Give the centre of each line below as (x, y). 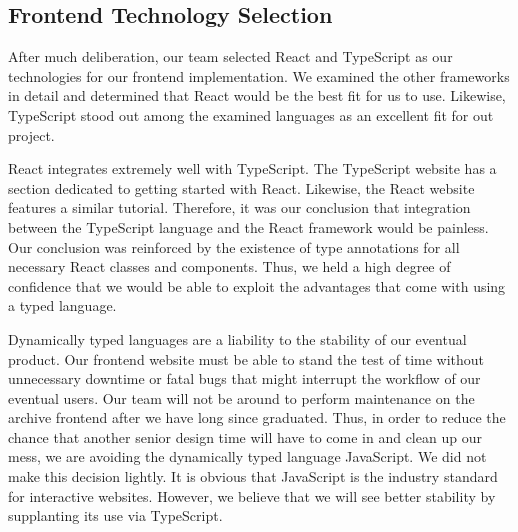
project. (31, 134)
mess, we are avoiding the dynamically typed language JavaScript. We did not (247, 456)
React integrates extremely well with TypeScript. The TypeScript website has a (252, 168)
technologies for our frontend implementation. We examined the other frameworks (259, 75)
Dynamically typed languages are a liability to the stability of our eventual (237, 338)
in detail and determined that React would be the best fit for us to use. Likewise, (257, 95)
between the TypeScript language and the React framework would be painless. (248, 226)
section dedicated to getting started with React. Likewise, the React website (241, 187)
